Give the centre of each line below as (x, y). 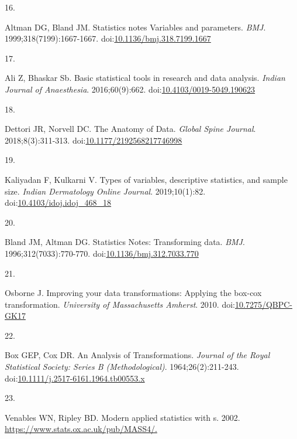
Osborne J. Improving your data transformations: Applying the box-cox (133, 293)
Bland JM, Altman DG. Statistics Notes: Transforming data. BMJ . (125, 242)
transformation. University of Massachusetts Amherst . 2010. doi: (120, 304)
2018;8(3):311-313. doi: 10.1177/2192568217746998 (94, 140)
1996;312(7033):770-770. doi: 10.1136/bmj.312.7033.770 (102, 253)
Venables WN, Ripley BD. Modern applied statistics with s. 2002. (122, 417)
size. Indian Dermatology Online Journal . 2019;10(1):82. (105, 191)
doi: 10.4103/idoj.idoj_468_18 (58, 203)
